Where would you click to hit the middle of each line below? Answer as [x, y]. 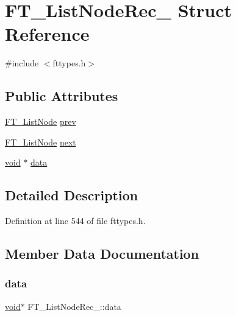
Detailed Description [72, 195]
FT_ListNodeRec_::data [74, 306]
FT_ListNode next [41, 142]
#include [22, 63]
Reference [47, 34]
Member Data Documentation [102, 254]
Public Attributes [62, 96]
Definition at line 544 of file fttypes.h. [75, 221]
